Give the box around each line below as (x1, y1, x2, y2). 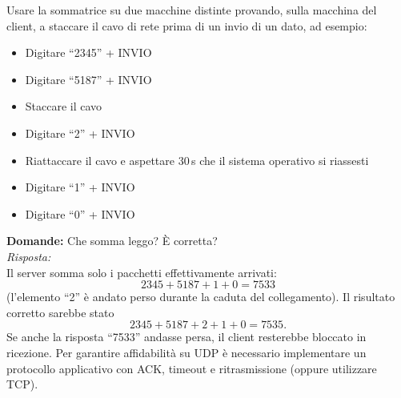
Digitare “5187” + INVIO (25, 70, 152, 87)
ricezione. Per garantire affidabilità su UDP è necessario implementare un (6, 344, 367, 360)
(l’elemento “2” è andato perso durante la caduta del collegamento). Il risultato (6, 288, 395, 305)
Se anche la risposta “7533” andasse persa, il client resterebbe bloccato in (6, 328, 367, 345)
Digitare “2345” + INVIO (25, 44, 152, 61)
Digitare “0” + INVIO (25, 205, 135, 222)
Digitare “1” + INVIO (25, 179, 135, 195)
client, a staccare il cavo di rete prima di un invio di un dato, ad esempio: (6, 17, 367, 34)
